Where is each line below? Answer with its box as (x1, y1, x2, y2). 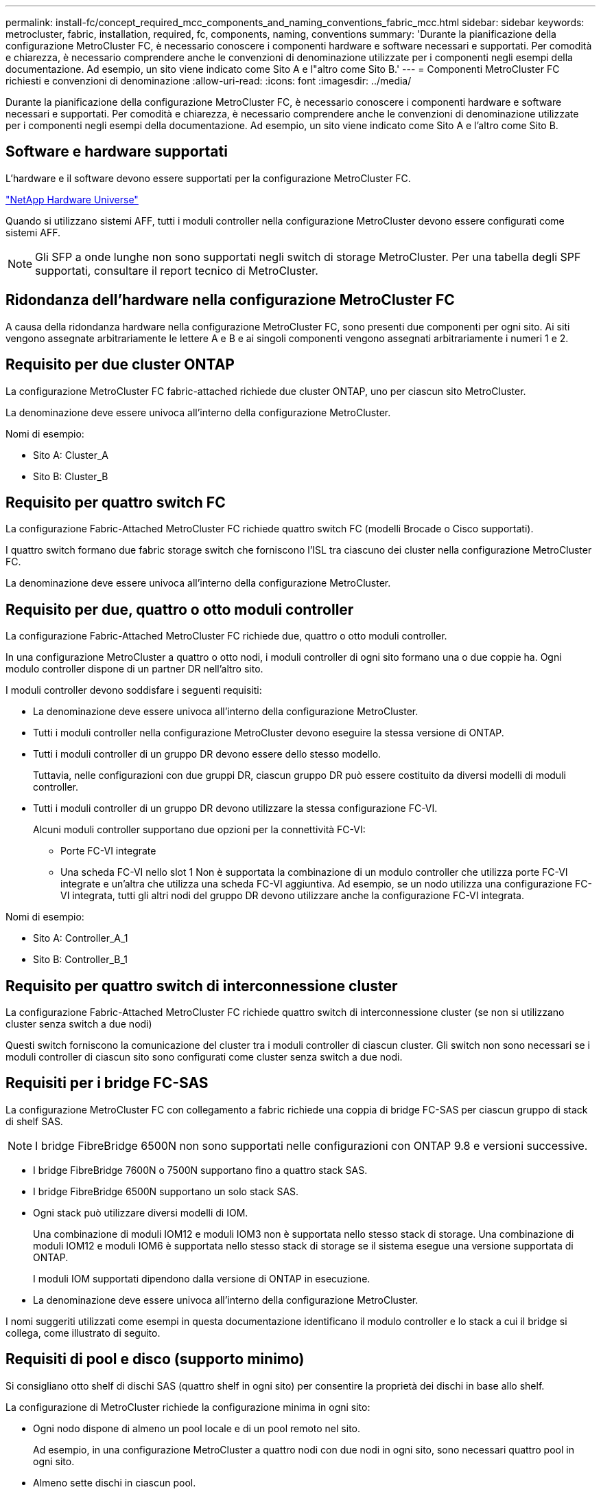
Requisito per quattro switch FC (5, 493, 226, 511)
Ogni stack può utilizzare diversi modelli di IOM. (33, 1206, 248, 1219)
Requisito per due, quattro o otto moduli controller (5, 600, 354, 618)
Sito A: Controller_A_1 (33, 932, 128, 944)
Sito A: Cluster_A (33, 449, 108, 461)
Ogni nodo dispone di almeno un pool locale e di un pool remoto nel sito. (33, 1422, 361, 1434)
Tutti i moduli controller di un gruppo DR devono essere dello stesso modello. (33, 748, 381, 760)
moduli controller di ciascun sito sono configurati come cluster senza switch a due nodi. (5, 1051, 403, 1063)
